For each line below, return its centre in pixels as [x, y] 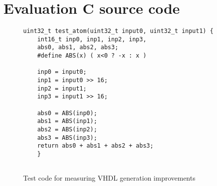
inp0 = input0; [62, 72]
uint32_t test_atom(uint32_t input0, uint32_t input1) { [118, 31]
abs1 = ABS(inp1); [67, 121]
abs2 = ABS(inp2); [67, 129]
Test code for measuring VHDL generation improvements [109, 178]
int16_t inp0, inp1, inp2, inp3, [92, 39]
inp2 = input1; [62, 88]
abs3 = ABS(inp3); [67, 138]
